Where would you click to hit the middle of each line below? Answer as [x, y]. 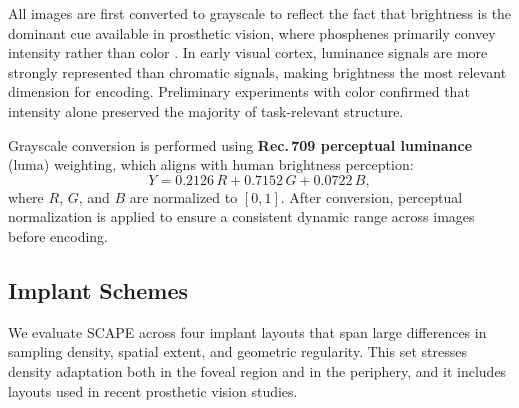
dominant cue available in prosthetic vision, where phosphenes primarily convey [252, 32]
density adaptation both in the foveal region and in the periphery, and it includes [257, 370]
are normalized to [183, 196]
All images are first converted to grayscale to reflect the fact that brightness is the [260, 13]
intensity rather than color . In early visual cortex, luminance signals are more [248, 52]
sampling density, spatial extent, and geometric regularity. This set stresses [237, 351]
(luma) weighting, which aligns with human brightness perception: [211, 164]
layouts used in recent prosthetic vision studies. [153, 390]
